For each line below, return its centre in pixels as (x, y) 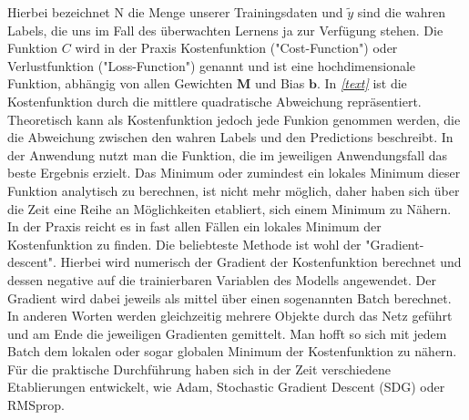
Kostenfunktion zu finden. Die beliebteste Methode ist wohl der (184, 244)
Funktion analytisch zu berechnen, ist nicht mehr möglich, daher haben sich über (234, 190)
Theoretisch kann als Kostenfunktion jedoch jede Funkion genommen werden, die (234, 119)
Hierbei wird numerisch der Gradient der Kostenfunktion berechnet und (261, 262)
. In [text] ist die (362, 83)
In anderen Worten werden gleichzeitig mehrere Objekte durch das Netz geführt (230, 316)
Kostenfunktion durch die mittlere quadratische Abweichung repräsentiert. (214, 101)
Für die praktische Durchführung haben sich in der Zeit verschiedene (199, 369)
